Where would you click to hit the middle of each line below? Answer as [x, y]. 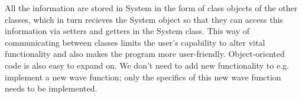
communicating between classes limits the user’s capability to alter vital [135, 42]
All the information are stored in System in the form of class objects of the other [151, 8]
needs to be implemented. [51, 88]
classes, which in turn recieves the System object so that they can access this [144, 19]
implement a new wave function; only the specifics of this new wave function [143, 77]
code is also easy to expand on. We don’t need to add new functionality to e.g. [147, 65]
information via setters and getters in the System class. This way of [127, 31]
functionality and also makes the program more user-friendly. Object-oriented [145, 54]
